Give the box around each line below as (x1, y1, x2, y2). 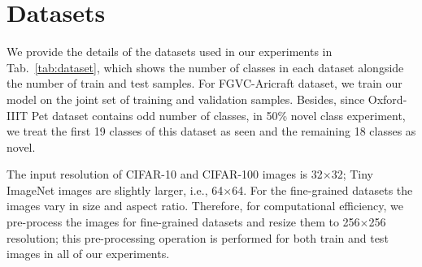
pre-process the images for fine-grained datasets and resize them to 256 (7, 213, 360, 230)
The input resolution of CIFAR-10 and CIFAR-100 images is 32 (7, 166, 323, 183)
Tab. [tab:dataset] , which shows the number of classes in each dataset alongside (7, 58, 404, 75)
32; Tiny (331, 166, 374, 183)
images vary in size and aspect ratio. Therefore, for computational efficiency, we (7, 197, 404, 214)
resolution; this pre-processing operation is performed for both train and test (7, 229, 389, 246)
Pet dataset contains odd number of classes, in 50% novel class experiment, (31, 106, 406, 123)
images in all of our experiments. (7, 245, 170, 262)
